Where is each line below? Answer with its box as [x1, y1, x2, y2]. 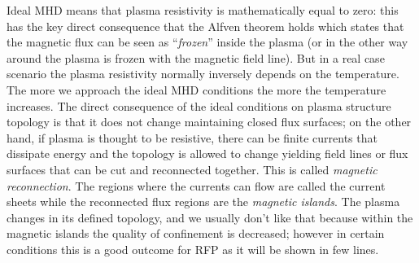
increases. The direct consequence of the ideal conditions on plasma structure [7, 97, 391, 114]
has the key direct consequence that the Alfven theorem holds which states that [7, 17, 404, 34]
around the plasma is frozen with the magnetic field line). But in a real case [7, 49, 385, 66]
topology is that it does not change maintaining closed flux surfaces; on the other [7, 113, 412, 130]
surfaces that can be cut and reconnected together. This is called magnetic [7, 160, 378, 178]
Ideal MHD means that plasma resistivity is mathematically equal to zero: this [7, 2, 399, 18]
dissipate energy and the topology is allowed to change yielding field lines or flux [7, 145, 408, 162]
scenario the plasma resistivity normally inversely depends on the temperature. [7, 65, 399, 82]
